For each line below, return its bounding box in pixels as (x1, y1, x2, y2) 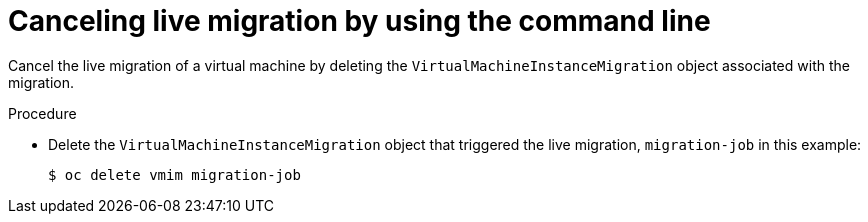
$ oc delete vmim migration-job (48, 166, 301, 183)
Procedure (8, 104, 77, 122)
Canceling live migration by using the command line (8, 4, 711, 38)
